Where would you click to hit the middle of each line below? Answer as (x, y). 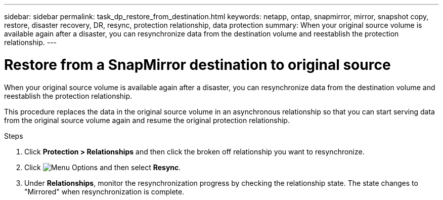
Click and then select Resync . (103, 167)
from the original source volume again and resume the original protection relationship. (147, 120)
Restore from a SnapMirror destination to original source (197, 65)
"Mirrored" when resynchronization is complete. (104, 191)
